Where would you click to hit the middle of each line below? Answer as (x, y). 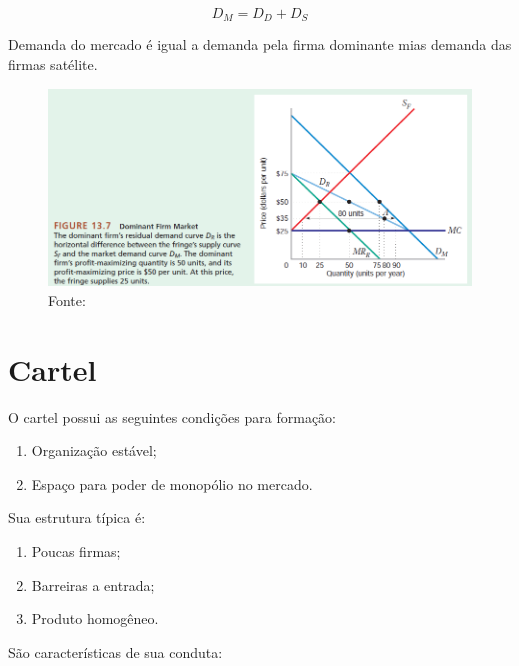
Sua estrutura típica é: (77, 517)
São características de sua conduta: (115, 651)
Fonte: (67, 299)
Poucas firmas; (76, 550)
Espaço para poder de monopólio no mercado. (172, 483)
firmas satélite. (53, 64)
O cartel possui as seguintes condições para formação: (172, 416)
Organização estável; (94, 450)
